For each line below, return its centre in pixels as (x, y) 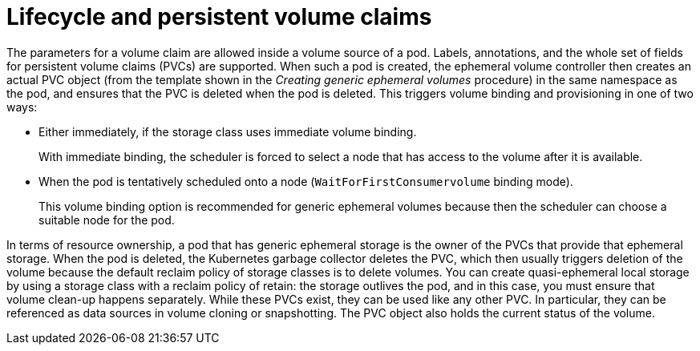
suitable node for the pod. (107, 220)
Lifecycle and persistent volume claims (219, 17)
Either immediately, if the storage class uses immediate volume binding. (228, 131)
